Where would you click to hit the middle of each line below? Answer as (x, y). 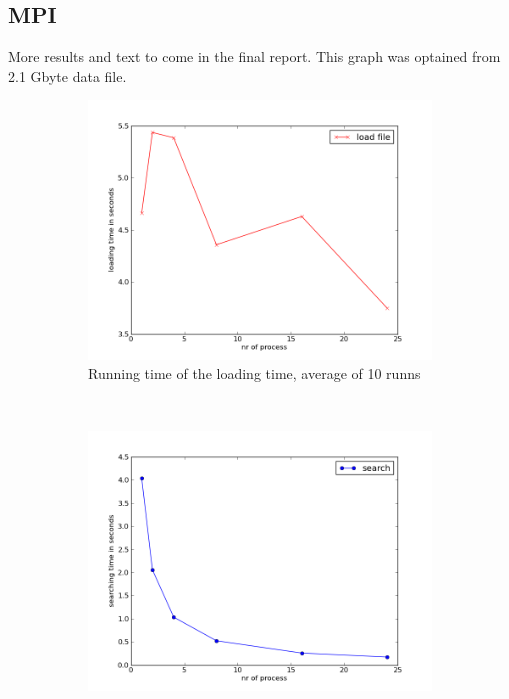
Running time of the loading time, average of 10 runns (254, 373)
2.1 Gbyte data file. (67, 75)
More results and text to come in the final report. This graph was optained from (254, 56)
